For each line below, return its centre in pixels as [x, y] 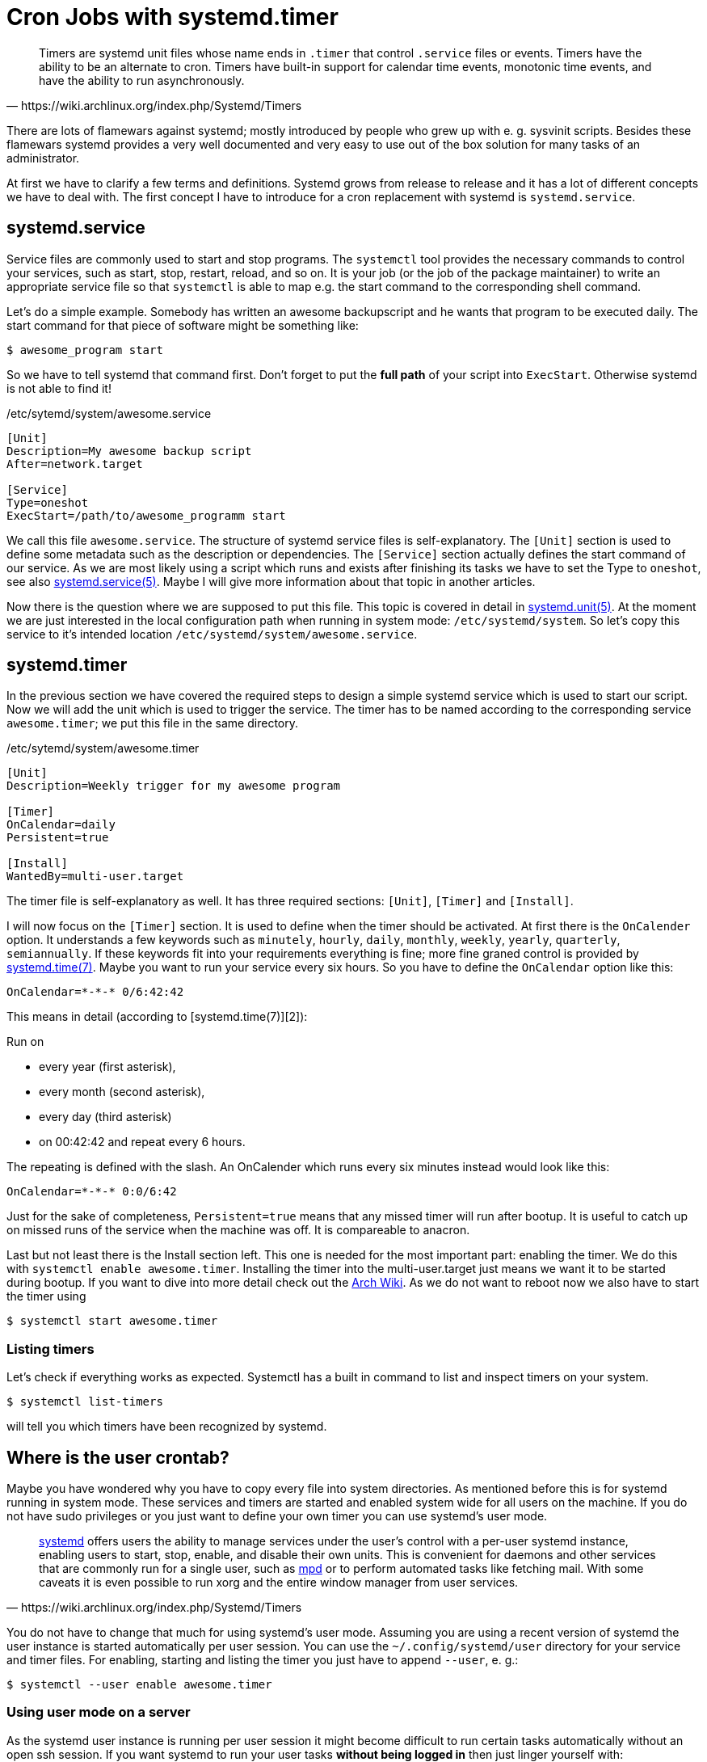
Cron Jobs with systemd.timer [173, 17]
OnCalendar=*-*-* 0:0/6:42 [92, 1192]
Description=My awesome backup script [129, 451]
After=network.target [75, 464]
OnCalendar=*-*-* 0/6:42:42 [95, 992]
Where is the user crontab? [118, 1457]
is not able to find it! [59, 388]
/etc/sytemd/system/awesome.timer [103, 748]
